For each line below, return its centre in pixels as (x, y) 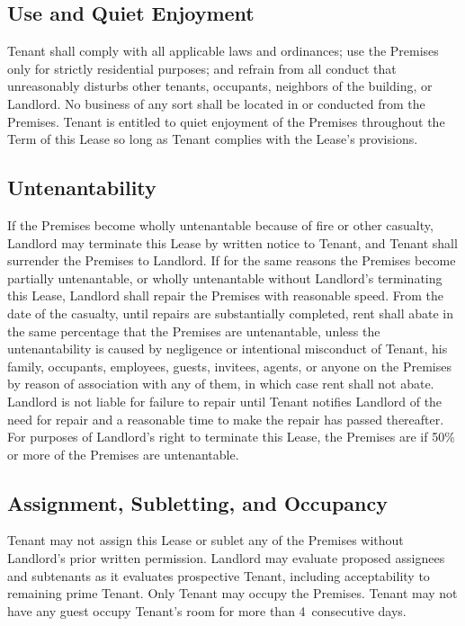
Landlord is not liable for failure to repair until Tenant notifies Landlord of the (225, 401)
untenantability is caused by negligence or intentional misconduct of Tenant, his (228, 349)
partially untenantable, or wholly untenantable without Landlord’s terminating (225, 277)
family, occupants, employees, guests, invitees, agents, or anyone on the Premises (229, 366)
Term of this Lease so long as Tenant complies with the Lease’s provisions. (213, 139)
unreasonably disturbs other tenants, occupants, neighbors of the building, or (220, 86)
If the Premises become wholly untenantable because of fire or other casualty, (220, 224)
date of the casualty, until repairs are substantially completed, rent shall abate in (231, 313)
